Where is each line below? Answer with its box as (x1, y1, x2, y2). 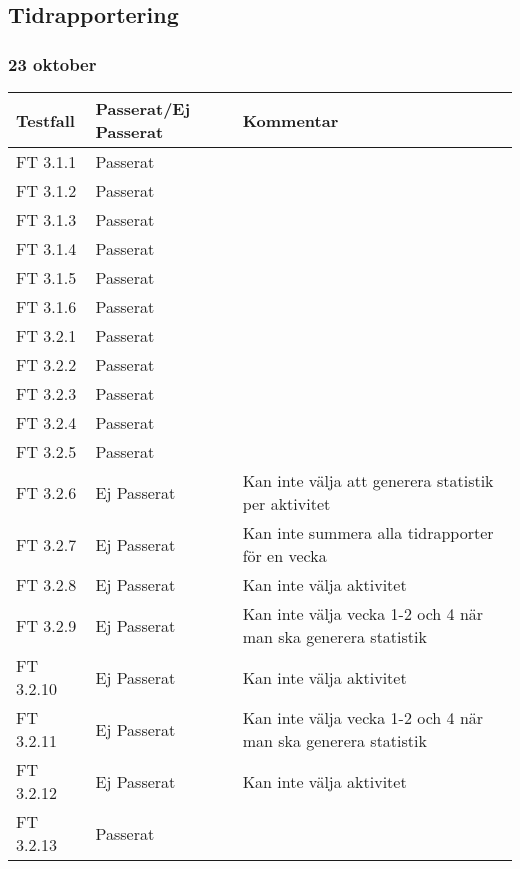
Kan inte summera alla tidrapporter (242, 521, 494, 544)
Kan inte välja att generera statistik (242, 469, 494, 492)
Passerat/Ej (95, 97, 191, 120)
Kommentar (242, 108, 339, 132)
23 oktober (8, 51, 97, 76)
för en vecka (242, 544, 327, 567)
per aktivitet (242, 492, 331, 515)
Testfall (16, 108, 75, 132)
